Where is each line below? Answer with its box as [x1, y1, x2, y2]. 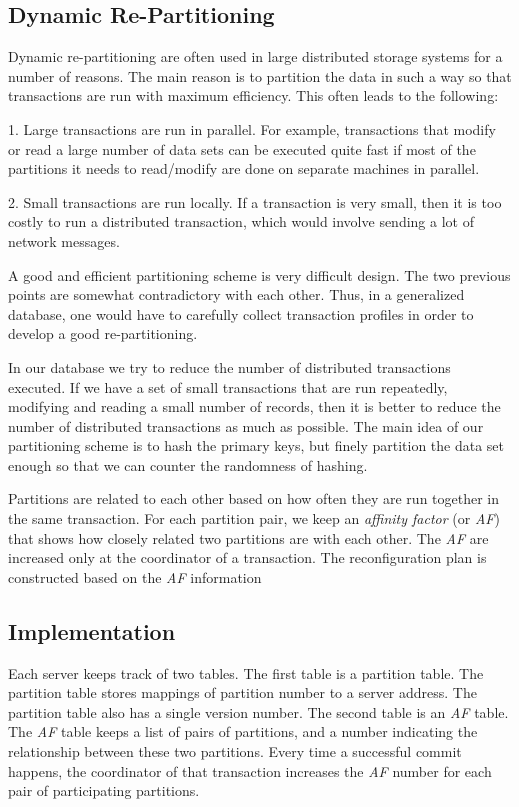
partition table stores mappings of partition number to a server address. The [8, 682, 477, 703]
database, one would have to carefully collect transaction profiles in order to [8, 303, 474, 324]
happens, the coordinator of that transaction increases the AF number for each [8, 760, 492, 781]
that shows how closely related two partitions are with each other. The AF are [8, 527, 489, 548]
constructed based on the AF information [8, 566, 262, 587]
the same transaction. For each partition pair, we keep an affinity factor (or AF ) [8, 508, 500, 529]
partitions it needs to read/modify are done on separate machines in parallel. [8, 158, 480, 179]
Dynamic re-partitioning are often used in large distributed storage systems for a [8, 46, 503, 67]
